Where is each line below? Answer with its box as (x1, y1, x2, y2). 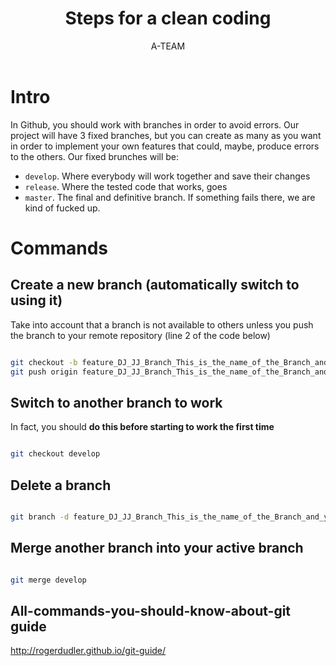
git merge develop (10, 575, 87, 585)
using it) (10, 292, 63, 309)
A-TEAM (150, 40, 186, 52)
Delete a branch (10, 477, 112, 494)
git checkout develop (10, 449, 101, 459)
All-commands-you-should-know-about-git (10, 602, 292, 619)
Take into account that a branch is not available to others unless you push (10, 318, 314, 331)
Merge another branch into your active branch (10, 540, 304, 557)
